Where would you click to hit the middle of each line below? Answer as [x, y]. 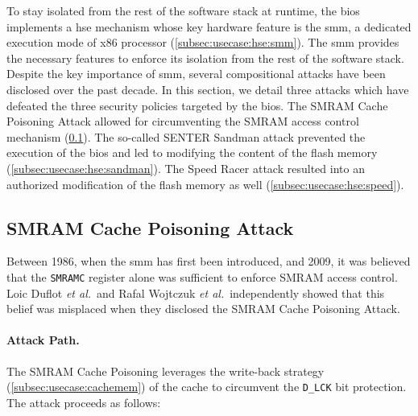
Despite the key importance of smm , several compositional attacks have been [196, 74]
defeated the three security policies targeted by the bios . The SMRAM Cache [197, 105]
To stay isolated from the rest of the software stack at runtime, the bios [183, 10]
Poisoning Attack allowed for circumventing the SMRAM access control [183, 121]
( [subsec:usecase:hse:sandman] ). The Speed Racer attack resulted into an [186, 168]
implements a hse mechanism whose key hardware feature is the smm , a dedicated [209, 26]
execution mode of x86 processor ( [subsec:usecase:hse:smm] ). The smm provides [203, 42]
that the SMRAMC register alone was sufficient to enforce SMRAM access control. [202, 276]
